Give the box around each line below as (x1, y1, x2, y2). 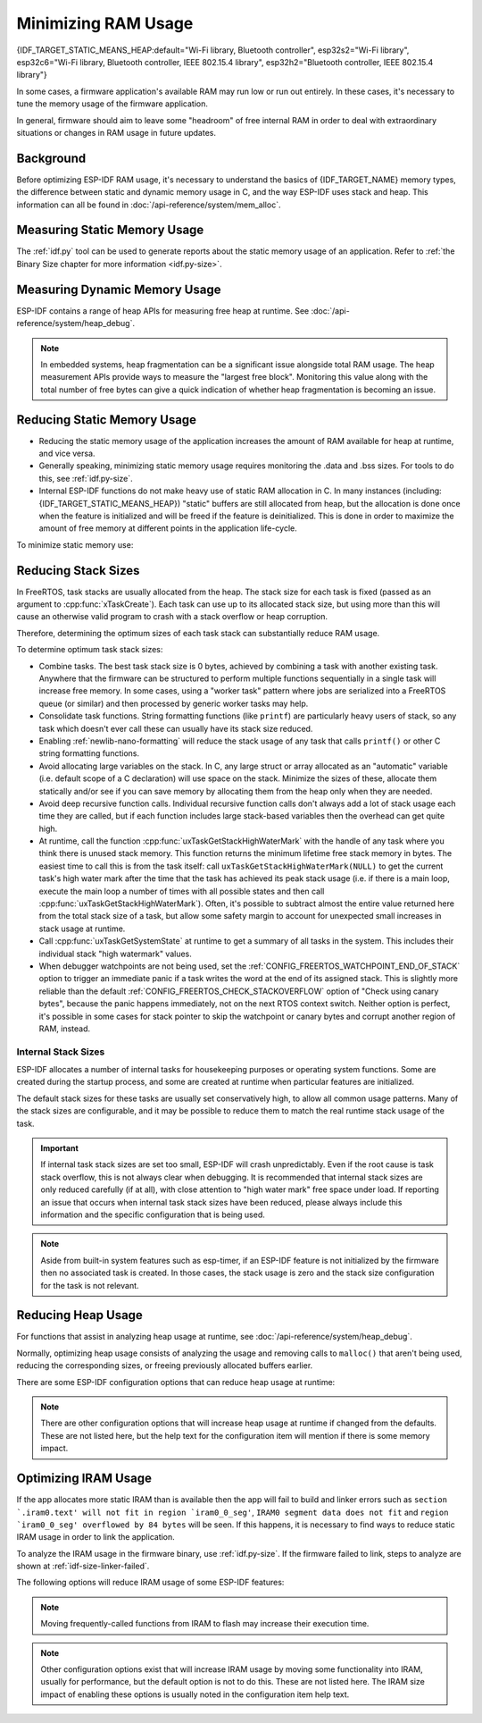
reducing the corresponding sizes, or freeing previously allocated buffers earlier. (16, 1360, 313, 1371)
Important (40, 1143, 79, 1154)
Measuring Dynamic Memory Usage (16, 282, 221, 297)
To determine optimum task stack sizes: (16, 644, 163, 655)
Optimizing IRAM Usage (16, 1471, 152, 1486)
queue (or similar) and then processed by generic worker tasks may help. (38, 698, 309, 709)
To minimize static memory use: (16, 539, 134, 550)
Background (16, 150, 87, 165)
